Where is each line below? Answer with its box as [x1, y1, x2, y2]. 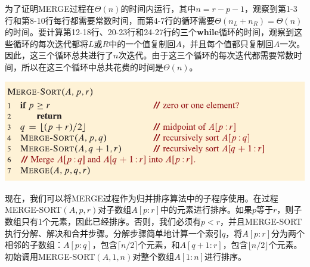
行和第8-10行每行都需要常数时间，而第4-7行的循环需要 [5, 14, 215, 26]
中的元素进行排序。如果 [160, 203, 252, 216]
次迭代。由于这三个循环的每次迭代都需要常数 [118, 49, 294, 61]
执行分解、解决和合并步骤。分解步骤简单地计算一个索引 [5, 226, 222, 239]
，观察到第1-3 [244, 2, 297, 14]
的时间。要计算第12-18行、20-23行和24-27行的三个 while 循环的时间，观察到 [5, 26, 294, 38]
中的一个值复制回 [108, 37, 176, 49]
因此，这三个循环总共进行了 [5, 49, 113, 61]
